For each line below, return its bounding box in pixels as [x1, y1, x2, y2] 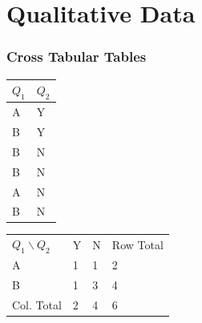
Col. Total [12, 296, 62, 313]
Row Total [111, 236, 164, 252]
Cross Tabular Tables [6, 46, 147, 67]
